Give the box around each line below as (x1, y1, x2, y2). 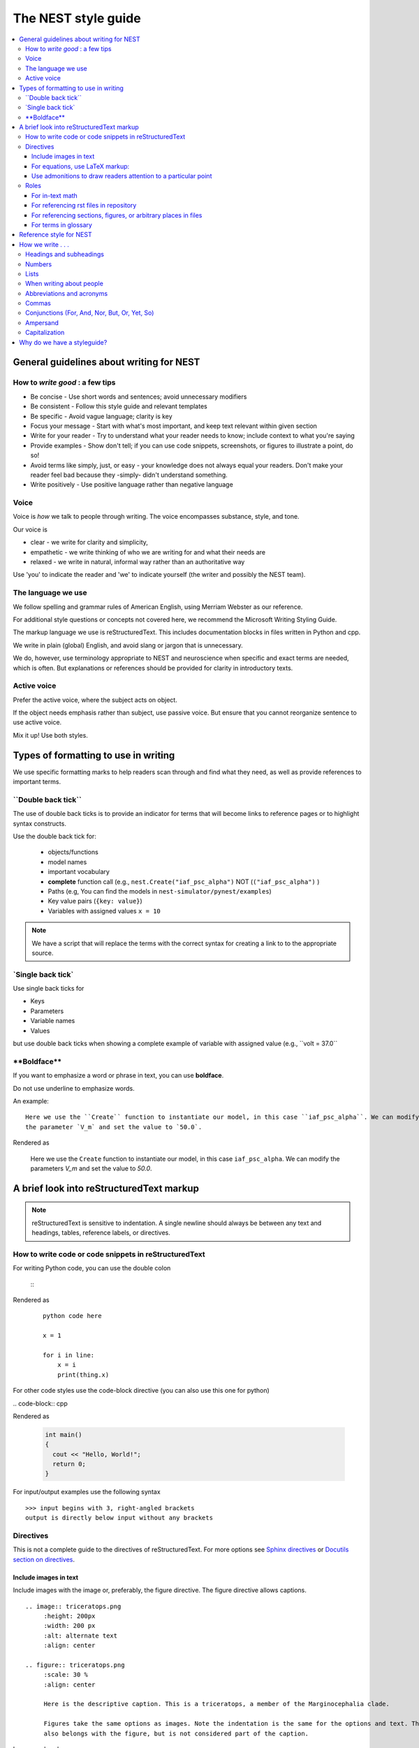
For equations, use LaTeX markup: (31, 162, 130, 171)
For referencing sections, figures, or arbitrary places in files (31, 210, 203, 220)
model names (47, 857, 87, 866)
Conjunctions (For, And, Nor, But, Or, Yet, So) (25, 308, 154, 317)
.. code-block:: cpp (13, 1399, 68, 1407)
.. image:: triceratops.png (25, 1602, 122, 1610)
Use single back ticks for (13, 984, 84, 993)
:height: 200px (43, 1612, 96, 1620)
